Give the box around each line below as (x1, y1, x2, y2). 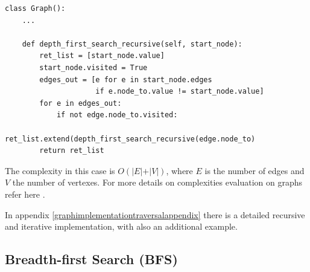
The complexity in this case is (5, 164, 115, 176)
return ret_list (39, 146, 104, 155)
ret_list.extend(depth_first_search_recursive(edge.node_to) (5, 134, 256, 143)
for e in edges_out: (39, 99, 122, 108)
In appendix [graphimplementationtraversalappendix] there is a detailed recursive (5, 208, 305, 221)
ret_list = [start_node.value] (39, 51, 165, 60)
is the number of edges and (204, 164, 305, 176)
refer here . (5, 187, 45, 200)
